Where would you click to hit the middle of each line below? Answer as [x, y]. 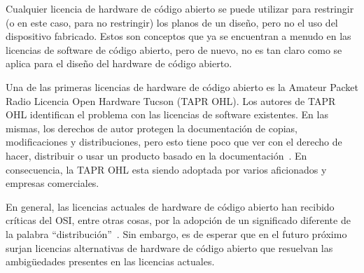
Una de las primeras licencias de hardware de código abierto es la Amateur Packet [182, 86]
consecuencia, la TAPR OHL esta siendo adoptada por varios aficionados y [166, 169]
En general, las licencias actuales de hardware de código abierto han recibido [170, 206]
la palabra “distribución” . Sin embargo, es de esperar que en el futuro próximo [176, 233]
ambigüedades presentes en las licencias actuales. [110, 261]
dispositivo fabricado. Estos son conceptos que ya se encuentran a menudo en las [178, 36]
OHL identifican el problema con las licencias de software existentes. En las [167, 114]
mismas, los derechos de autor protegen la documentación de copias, [152, 128]
